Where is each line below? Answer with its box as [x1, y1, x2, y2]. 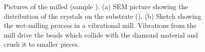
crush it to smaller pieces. [4, 39, 80, 49]
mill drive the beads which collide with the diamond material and [4, 29, 198, 39]
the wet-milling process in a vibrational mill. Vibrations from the [4, 20, 197, 30]
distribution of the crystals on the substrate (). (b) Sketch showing [4, 11, 202, 21]
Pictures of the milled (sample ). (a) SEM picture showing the [4, 1, 188, 11]
